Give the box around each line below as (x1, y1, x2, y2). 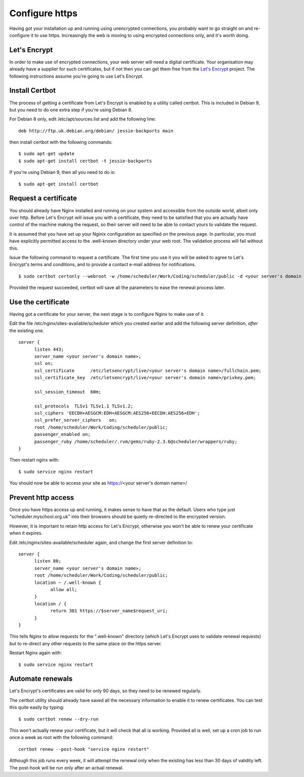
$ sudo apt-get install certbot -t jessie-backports (18, 158, 152, 164)
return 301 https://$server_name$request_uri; (50, 608, 168, 614)
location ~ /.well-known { (34, 579, 101, 585)
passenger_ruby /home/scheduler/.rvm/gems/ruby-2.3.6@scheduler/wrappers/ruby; (34, 438, 238, 445)
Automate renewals (9, 675, 73, 683)
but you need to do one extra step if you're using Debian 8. (9, 106, 133, 113)
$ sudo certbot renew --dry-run (18, 716, 99, 722)
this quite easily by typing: (9, 705, 64, 711)
